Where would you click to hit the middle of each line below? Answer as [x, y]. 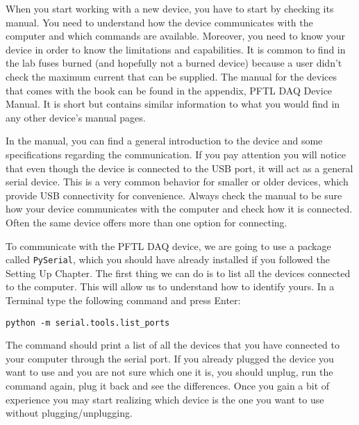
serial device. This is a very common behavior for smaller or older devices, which [177, 182]
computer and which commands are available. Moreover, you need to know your [176, 36]
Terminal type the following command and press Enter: [123, 300]
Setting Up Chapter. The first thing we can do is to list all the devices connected [178, 273]
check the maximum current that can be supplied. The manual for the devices [172, 76]
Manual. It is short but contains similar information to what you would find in [173, 104]
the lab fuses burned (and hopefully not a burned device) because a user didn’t [174, 63]
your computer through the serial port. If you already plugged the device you [170, 358]
